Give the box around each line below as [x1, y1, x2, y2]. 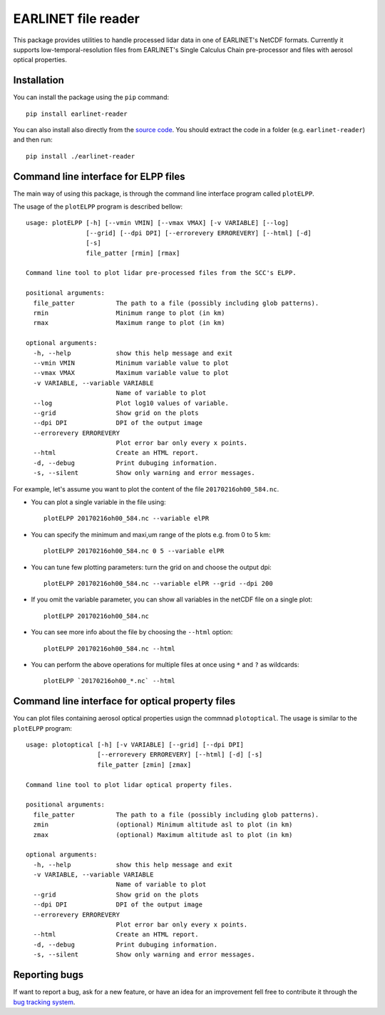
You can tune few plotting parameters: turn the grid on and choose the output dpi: [31, 563, 272, 571]
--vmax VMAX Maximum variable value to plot [33, 369, 230, 377]
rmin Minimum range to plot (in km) [33, 309, 225, 317]
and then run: [13, 136, 53, 144]
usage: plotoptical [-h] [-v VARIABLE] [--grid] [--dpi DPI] [26, 741, 244, 749]
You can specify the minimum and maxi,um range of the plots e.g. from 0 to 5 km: [31, 530, 271, 539]
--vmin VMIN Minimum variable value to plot [33, 359, 230, 367]
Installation [13, 74, 64, 86]
